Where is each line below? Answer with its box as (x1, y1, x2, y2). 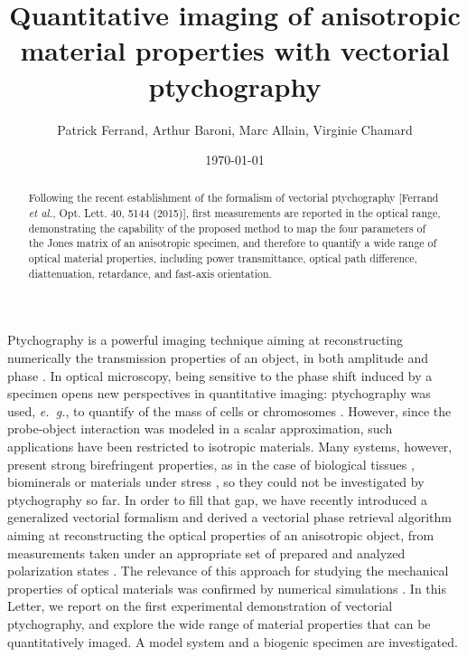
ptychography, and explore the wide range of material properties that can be (7, 614, 431, 633)
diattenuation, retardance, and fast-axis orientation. (28, 265, 272, 281)
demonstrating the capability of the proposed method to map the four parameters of (28, 220, 426, 235)
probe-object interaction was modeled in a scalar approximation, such (7, 419, 393, 438)
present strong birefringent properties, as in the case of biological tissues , (7, 454, 415, 473)
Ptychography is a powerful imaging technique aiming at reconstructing (7, 330, 404, 349)
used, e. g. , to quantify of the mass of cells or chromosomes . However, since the (7, 401, 452, 420)
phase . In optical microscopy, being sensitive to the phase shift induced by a (7, 366, 433, 385)
